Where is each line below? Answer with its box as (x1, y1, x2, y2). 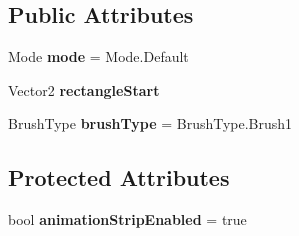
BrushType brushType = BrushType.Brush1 (8, 113, 293, 134)
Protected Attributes (8, 162, 230, 193)
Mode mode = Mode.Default (8, 46, 189, 67)
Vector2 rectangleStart (8, 79, 160, 100)
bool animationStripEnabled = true (8, 209, 247, 230)
